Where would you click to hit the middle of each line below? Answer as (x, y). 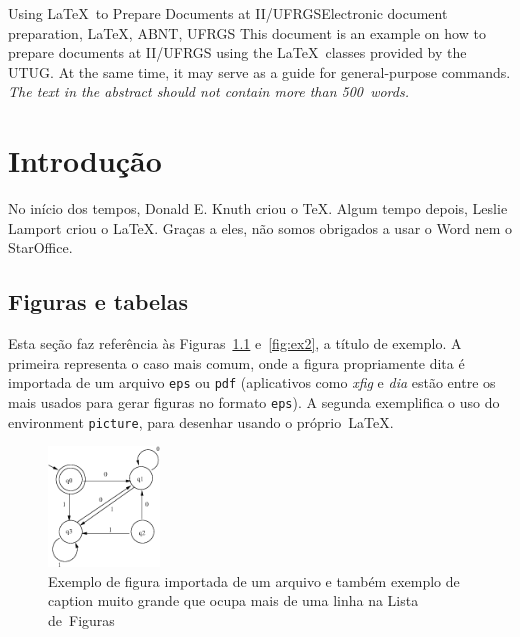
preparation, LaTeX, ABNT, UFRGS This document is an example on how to (247, 32)
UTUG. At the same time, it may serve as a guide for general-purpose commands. (259, 71)
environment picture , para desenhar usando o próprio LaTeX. (201, 421)
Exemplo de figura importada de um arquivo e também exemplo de (254, 580)
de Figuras (81, 619)
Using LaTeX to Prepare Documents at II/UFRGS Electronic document (228, 13)
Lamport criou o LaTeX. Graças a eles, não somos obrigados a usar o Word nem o (260, 227)
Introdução (85, 160)
